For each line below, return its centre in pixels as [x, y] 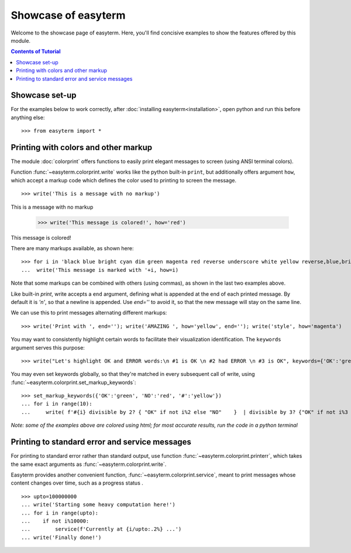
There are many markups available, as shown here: [72, 248]
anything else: [28, 117]
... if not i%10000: [55, 521]
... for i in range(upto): [60, 513]
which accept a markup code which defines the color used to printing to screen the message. [124, 180]
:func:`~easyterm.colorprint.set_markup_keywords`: [73, 382]
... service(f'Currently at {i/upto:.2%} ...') [101, 529]
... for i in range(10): [57, 404]
